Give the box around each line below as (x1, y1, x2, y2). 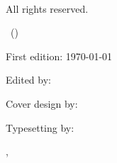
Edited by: (6, 72, 51, 87)
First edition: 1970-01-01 (6, 48, 113, 63)
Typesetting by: (6, 120, 74, 135)
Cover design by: (6, 96, 78, 111)
